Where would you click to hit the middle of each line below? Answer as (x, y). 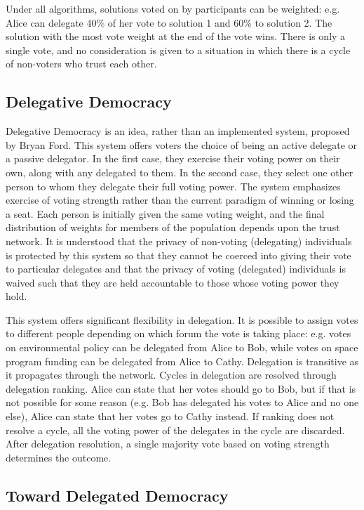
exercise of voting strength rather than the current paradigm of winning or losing (180, 200)
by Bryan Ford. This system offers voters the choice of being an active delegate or (182, 144)
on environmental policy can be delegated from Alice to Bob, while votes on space (182, 347)
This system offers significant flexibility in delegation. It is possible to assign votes (182, 319)
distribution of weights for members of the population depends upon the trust (173, 227)
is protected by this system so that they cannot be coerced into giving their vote (178, 255)
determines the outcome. (59, 457)
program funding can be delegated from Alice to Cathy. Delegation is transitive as (182, 361)
